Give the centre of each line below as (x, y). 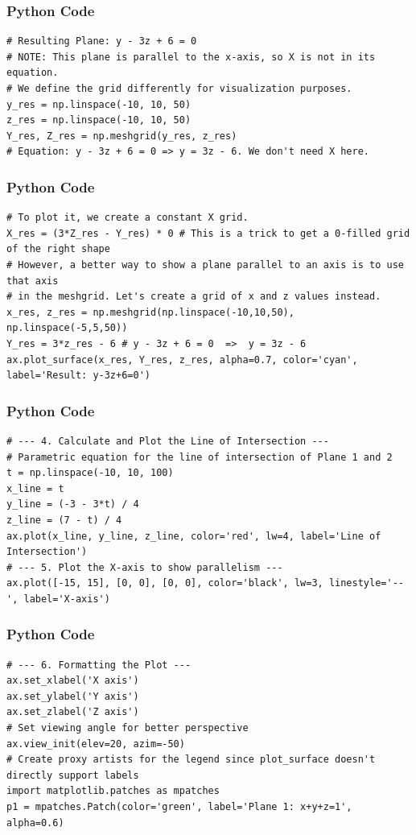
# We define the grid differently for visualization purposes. (179, 89)
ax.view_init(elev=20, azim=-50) (96, 744)
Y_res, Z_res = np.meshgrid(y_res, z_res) (122, 136)
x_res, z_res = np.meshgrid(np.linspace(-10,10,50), (150, 312)
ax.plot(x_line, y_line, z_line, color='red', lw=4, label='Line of (194, 536)
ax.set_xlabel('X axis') (73, 681)
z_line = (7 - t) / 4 (64, 520)
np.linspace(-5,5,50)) (67, 328)
